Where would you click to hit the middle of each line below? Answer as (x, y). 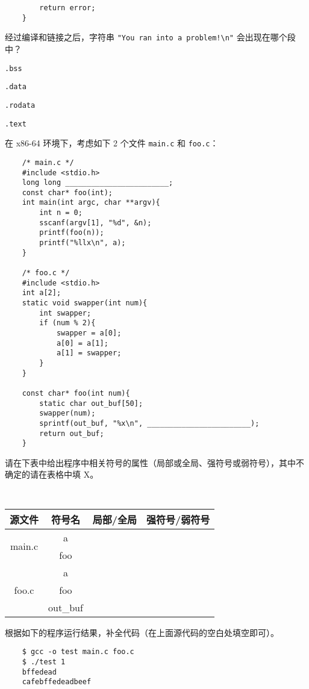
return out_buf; (72, 433)
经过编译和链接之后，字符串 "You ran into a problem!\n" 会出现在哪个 (146, 37)
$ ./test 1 (44, 662)
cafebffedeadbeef (57, 682)
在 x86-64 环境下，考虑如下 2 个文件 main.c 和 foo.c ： (112, 143)
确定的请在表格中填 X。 (52, 474)
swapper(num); (67, 413)
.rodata (20, 105)
